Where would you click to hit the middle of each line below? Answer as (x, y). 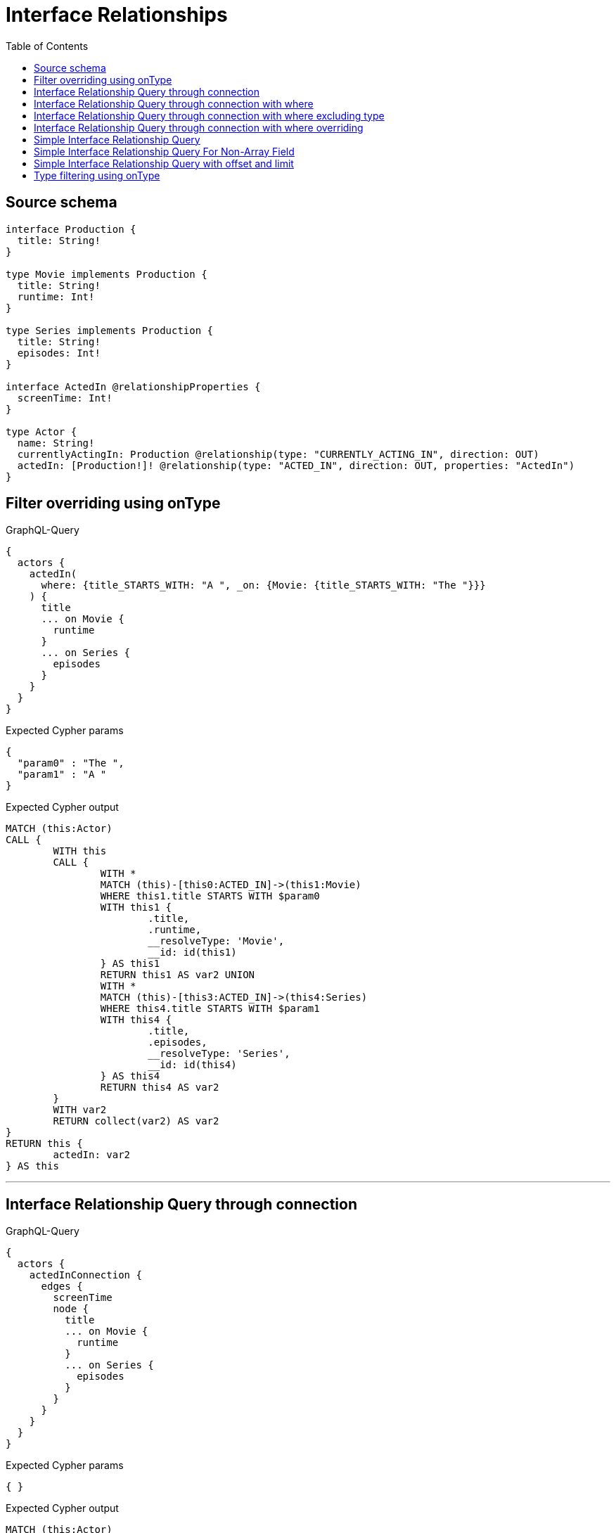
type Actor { (41, 431)
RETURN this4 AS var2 (160, 1088)
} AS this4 (130, 1076)
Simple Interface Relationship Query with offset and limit (164, 163)
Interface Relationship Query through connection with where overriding (199, 127)
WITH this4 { (136, 1020)
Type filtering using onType (97, 175)
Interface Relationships (117, 15)
